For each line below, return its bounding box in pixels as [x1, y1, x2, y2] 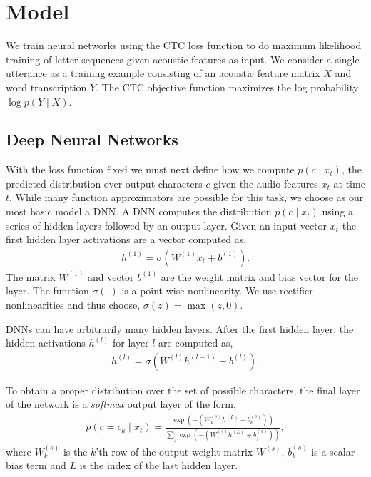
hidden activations [6, 335, 86, 350]
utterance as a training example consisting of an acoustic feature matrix [6, 66, 320, 81]
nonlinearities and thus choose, [6, 297, 141, 312]
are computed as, [158, 335, 233, 350]
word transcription [6, 79, 87, 94]
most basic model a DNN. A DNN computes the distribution [6, 204, 272, 219]
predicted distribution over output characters [6, 175, 203, 190]
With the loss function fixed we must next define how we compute [6, 162, 295, 177]
